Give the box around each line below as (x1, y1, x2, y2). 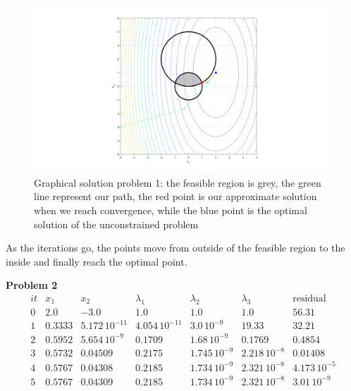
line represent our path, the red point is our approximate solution (34, 189, 317, 204)
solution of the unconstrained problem (34, 216, 199, 231)
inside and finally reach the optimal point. (6, 254, 187, 268)
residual (292, 294, 326, 304)
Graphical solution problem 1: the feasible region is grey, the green (34, 175, 321, 190)
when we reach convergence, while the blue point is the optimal (34, 203, 307, 218)
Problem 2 (6, 278, 58, 292)
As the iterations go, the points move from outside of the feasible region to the (6, 240, 345, 255)
